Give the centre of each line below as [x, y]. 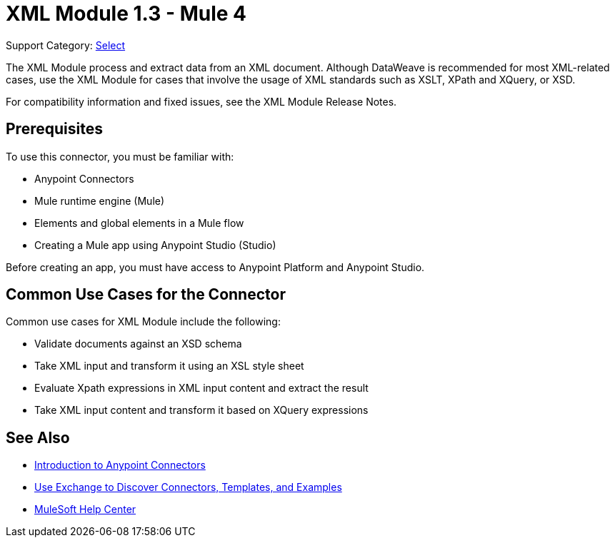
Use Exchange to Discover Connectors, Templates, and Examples [188, 487]
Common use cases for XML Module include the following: [143, 322]
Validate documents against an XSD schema [138, 344]
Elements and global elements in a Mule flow [139, 223]
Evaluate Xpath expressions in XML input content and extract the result [201, 388]
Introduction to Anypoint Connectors [120, 465]
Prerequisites [54, 129]
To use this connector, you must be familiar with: [120, 156]
